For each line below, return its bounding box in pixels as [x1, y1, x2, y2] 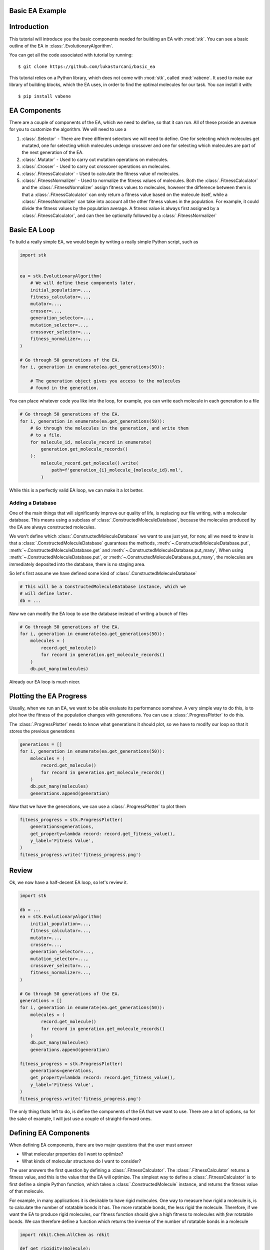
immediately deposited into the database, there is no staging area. [9, 561, 146, 567]
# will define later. [19, 590, 73, 596]
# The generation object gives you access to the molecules [30, 378, 181, 383]
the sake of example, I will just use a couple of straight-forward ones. [9, 1115, 152, 1121]
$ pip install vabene [18, 93, 71, 99]
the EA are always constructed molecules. [9, 524, 96, 530]
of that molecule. [9, 1188, 44, 1194]
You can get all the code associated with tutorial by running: [9, 52, 133, 58]
